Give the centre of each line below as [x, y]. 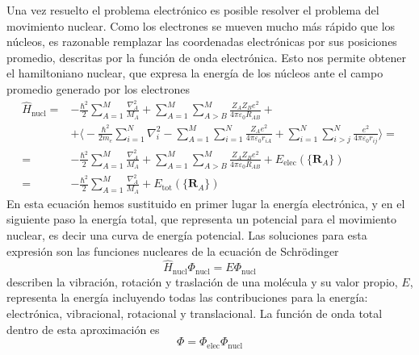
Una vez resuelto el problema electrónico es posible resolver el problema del [193, 10]
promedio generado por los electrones [98, 88]
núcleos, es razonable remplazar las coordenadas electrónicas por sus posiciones [202, 42]
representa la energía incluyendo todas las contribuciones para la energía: [187, 297]
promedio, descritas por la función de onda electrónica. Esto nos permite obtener [207, 57]
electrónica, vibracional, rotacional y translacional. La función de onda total [195, 313]
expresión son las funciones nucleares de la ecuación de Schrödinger [173, 251]
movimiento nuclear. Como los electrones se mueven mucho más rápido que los [201, 25]
